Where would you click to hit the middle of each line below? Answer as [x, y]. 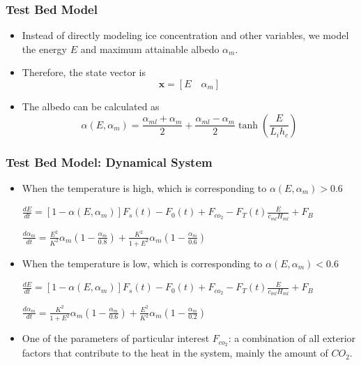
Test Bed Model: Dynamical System [109, 162]
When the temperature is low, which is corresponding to [142, 263]
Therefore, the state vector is [84, 72]
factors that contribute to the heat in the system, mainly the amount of [175, 353]
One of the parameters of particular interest [116, 338]
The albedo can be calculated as [91, 106]
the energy [45, 49]
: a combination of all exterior [292, 338]
